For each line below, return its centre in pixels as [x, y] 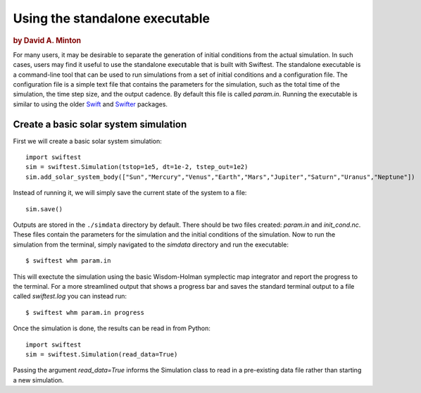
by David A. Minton [47, 40]
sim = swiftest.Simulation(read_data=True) [102, 354]
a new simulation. [38, 380]
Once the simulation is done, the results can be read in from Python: [112, 328]
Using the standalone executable [112, 18]
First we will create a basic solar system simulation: [87, 141]
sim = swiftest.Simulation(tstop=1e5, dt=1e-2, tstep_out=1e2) [137, 167]
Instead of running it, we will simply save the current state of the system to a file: [130, 193]
